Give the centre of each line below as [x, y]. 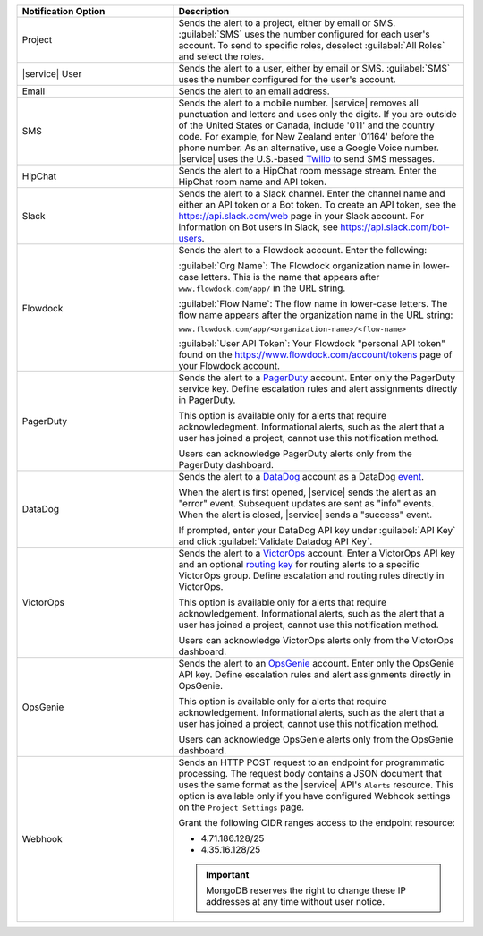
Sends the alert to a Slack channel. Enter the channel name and [312, 194]
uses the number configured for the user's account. [288, 79]
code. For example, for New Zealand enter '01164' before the [306, 136]
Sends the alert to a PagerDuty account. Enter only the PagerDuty [317, 378]
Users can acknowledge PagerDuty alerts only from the [296, 454]
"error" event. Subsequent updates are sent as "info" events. [306, 503]
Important [228, 875]
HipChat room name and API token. [252, 182]
